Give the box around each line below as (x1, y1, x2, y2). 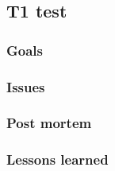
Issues (6, 76, 45, 96)
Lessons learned (6, 150, 109, 169)
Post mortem (6, 113, 92, 133)
